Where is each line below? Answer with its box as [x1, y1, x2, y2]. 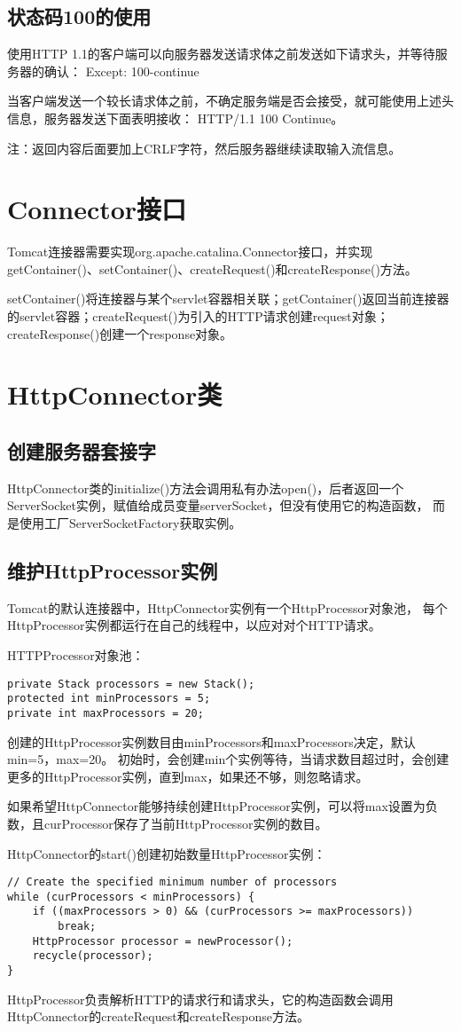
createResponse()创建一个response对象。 [7, 324, 233, 342]
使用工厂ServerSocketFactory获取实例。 [19, 514, 242, 532]
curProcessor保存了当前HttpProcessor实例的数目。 [43, 814, 328, 832]
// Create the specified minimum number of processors [7, 876, 338, 889]
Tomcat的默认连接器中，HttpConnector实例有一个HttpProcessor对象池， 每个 [7, 598, 448, 617]
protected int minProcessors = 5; [7, 692, 211, 705]
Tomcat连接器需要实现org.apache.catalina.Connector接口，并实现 [7, 242, 373, 261]
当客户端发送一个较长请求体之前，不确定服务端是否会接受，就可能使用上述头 [7, 91, 454, 110]
